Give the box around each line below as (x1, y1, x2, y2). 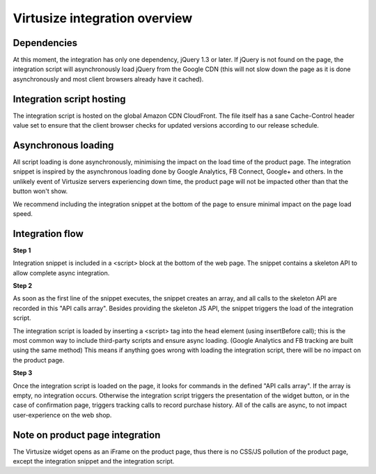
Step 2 (13, 282, 33, 290)
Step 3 (13, 369, 33, 377)
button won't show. (13, 187, 68, 195)
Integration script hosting (13, 93, 126, 105)
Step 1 (13, 246, 31, 254)
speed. (13, 210, 33, 217)
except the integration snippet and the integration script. (13, 457, 175, 466)
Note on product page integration (13, 429, 161, 441)
